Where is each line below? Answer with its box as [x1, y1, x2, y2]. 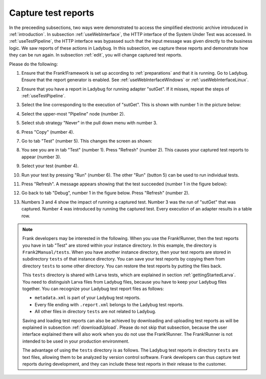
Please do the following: [9, 61, 58, 67]
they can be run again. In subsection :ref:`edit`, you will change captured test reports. [9, 52, 182, 58]
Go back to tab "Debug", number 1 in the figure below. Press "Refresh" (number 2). [21, 190, 190, 196]
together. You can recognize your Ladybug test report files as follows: [22, 286, 165, 292]
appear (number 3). [21, 154, 62, 160]
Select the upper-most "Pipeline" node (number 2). [21, 111, 125, 117]
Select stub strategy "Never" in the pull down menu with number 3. [21, 120, 158, 126]
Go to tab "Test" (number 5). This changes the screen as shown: [21, 138, 153, 144]
